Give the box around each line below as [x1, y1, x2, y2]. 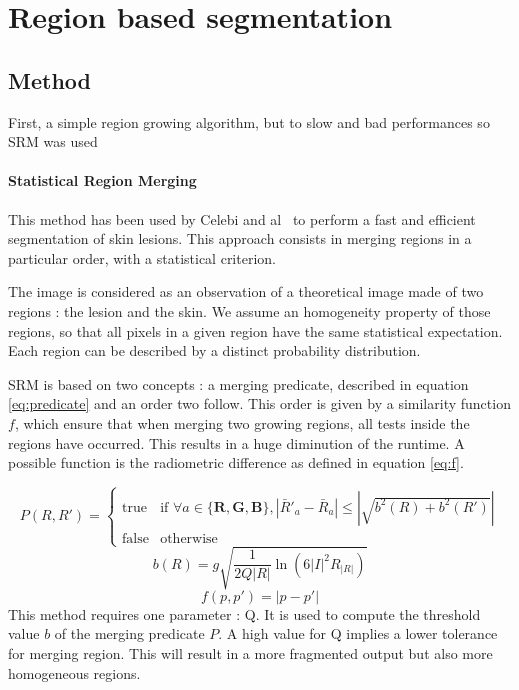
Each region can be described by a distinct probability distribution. [8, 340, 421, 361]
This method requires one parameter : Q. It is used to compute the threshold [8, 603, 481, 624]
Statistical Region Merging [8, 170, 197, 191]
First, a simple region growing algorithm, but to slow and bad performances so [8, 111, 490, 132]
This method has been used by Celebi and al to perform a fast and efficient [8, 208, 476, 229]
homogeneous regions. [8, 662, 141, 683]
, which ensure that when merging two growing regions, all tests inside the [14, 412, 470, 433]
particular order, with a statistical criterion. [8, 247, 276, 268]
